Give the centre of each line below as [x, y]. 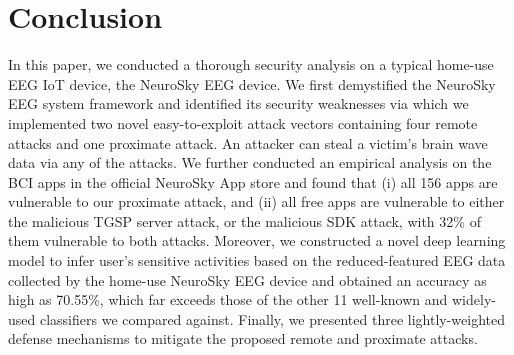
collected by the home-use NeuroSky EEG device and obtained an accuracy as [247, 279]
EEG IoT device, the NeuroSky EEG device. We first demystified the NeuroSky [252, 83]
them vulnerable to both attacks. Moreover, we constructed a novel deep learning [257, 240]
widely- [473, 299]
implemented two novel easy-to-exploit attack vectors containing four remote [243, 122]
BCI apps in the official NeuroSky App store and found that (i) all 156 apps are [253, 181]
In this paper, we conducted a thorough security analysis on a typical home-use [251, 64]
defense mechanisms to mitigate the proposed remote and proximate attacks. [243, 338]
